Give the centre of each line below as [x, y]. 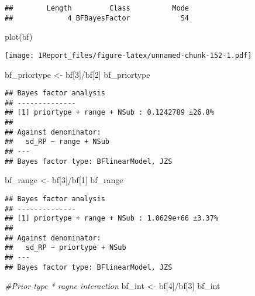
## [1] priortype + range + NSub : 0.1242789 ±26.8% [109, 113]
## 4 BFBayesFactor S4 [97, 18]
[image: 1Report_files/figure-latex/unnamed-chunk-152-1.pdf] [128, 55]
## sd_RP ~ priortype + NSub [66, 248]
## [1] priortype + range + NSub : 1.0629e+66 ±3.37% [112, 218]
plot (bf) [19, 37]
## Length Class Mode [97, 8]
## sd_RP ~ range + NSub [57, 142]
